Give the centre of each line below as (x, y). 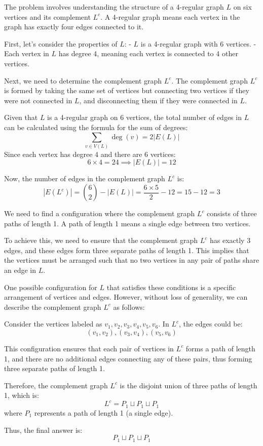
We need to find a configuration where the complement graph (100, 213)
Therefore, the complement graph (56, 385)
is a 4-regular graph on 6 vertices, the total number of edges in (144, 117)
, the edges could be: (211, 324)
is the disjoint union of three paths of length (189, 385)
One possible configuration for (51, 287)
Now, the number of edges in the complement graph (85, 178)
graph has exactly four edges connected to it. (74, 27)
